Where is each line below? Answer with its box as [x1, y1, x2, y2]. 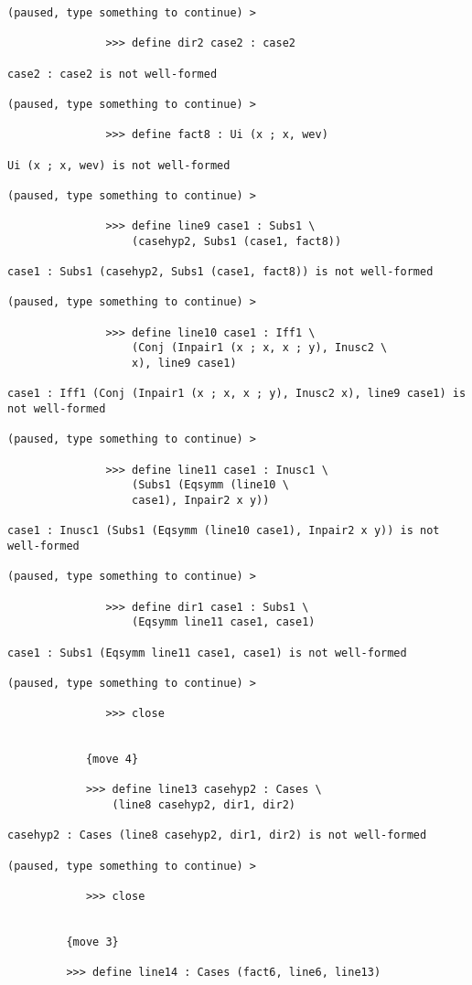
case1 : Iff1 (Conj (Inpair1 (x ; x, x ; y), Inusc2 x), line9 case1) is [7, 387, 467, 401]
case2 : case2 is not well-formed [7, 67, 218, 80]
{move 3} [66, 936, 119, 949]
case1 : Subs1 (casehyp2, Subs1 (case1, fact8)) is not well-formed [7, 265, 434, 279]
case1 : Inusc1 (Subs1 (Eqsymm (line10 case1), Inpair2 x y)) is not [7, 524, 440, 538]
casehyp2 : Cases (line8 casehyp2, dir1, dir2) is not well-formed [7, 829, 427, 842]
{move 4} [85, 753, 139, 766]
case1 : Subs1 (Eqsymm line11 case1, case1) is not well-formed [7, 646, 407, 659]
